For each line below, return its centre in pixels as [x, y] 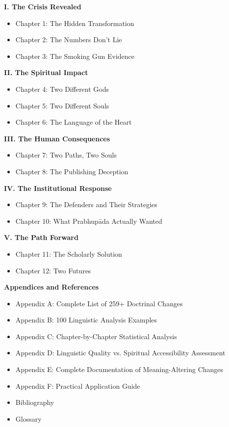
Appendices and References [51, 287]
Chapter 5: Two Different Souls [62, 105]
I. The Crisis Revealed [43, 6]
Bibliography [35, 402]
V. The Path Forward [41, 237]
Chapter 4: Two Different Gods [62, 89]
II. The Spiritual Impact [46, 72]
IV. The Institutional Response [58, 188]
